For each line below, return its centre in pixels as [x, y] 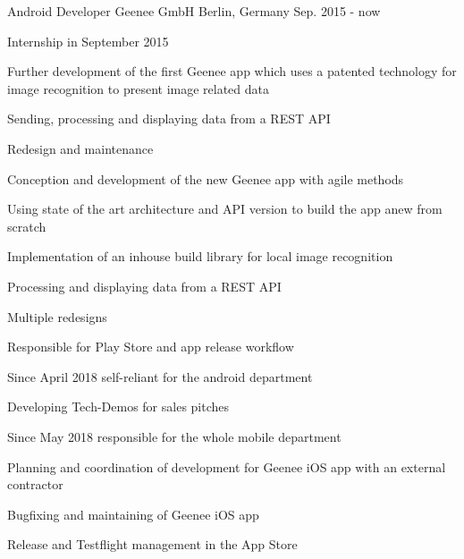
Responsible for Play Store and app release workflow [151, 347]
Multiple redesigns [57, 316]
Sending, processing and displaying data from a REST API [169, 119]
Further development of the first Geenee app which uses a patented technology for [232, 71]
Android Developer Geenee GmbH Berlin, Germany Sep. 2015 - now [194, 11]
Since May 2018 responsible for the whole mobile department [174, 436]
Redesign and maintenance [80, 148]
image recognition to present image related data [139, 88]
